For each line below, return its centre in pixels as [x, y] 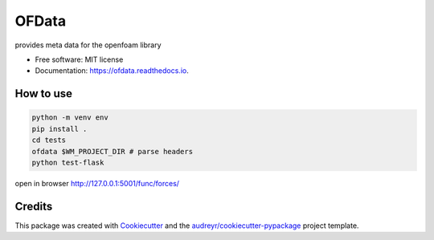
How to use [43, 94]
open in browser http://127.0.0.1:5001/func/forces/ [97, 183]
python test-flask [68, 162]
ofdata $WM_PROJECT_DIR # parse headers [112, 151]
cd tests [49, 140]
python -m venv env [70, 118]
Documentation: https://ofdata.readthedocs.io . [112, 71]
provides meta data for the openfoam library [88, 45]
